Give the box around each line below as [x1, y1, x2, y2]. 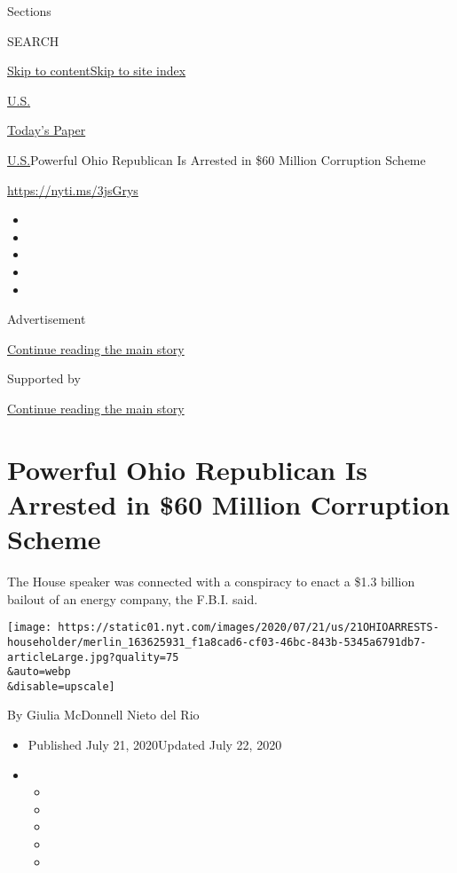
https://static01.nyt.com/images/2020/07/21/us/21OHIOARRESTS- [58, 621, 439, 634]
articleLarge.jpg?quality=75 [7, 650, 179, 664]
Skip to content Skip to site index [7, 61, 186, 80]
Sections [7, 2, 51, 20]
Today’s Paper [7, 121, 86, 139]
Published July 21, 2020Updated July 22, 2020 [28, 735, 282, 754]
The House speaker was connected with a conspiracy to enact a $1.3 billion [7, 572, 415, 590]
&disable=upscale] [7, 680, 115, 693]
